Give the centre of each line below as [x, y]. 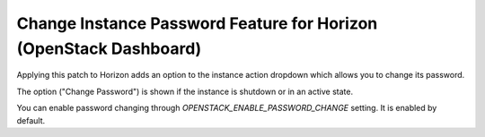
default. [31, 120]
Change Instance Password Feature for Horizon [197, 23]
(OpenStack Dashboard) [109, 48]
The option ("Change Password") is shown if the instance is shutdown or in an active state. [185, 91]
